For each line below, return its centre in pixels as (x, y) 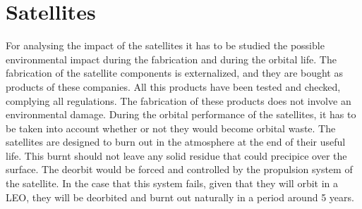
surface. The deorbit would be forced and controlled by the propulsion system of (179, 169)
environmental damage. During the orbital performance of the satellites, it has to (181, 114)
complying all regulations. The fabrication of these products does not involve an (179, 100)
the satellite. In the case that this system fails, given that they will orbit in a (172, 183)
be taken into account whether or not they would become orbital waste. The (171, 128)
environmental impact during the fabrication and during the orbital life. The (171, 59)
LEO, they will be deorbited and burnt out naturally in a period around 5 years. (180, 197)
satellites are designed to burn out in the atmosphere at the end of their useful (176, 142)
